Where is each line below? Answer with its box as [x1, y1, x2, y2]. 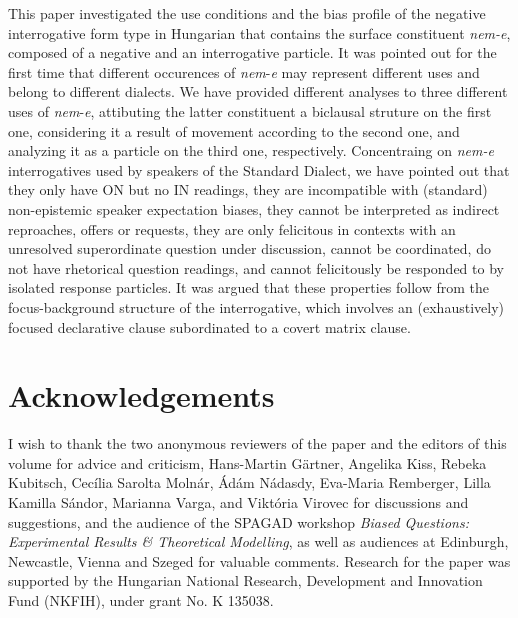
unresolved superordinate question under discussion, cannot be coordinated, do [8, 238, 491, 259]
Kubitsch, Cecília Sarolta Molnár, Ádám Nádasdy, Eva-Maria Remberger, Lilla [8, 472, 491, 493]
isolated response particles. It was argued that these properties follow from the [8, 277, 490, 298]
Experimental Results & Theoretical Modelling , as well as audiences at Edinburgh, [8, 531, 509, 552]
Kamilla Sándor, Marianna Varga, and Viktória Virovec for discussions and [8, 492, 469, 512]
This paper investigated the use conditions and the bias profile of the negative [8, 3, 486, 23]
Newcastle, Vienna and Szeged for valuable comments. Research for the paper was [8, 550, 511, 571]
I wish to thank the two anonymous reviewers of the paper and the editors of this [8, 433, 507, 454]
